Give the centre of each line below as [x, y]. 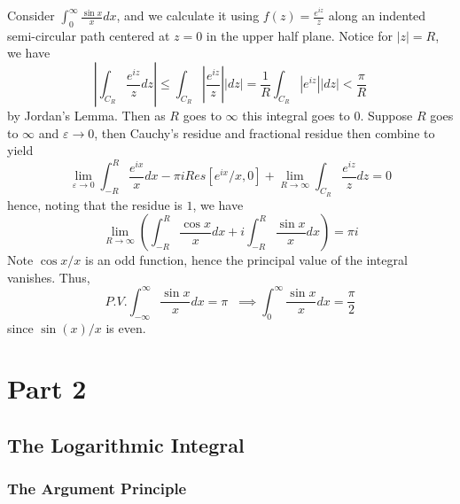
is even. [126, 327]
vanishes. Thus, [49, 277]
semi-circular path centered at [89, 35]
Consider [31, 16]
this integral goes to [296, 116]
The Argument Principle [97, 488]
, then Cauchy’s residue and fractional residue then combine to [265, 132]
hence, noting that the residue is [95, 204]
